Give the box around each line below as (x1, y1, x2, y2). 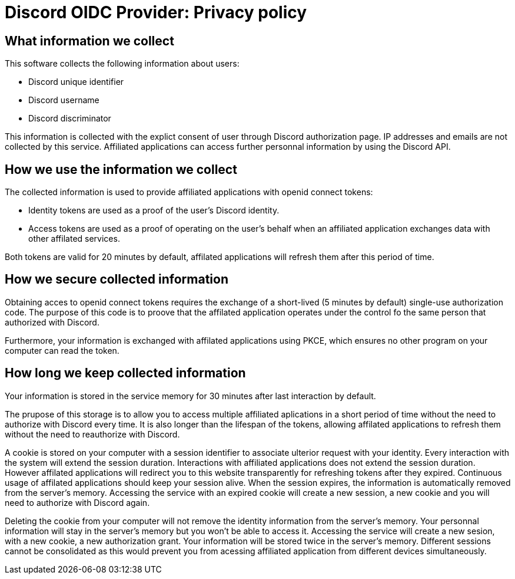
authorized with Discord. (5, 317, 99, 327)
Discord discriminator (28, 113, 111, 124)
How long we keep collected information (5, 366, 246, 381)
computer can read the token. (5, 345, 119, 356)
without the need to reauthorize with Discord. (5, 429, 180, 439)
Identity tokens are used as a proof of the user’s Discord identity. (28, 205, 280, 216)
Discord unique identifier (28, 77, 124, 87)
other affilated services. (28, 233, 120, 244)
